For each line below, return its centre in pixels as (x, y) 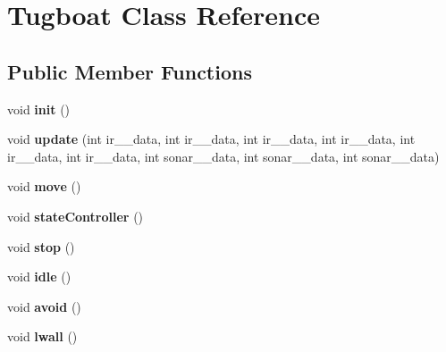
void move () (44, 186)
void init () (39, 109)
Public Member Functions (130, 71)
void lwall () (42, 336)
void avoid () (44, 306)
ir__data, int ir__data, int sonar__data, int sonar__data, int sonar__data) (223, 156)
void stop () (41, 246)
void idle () (39, 277)
